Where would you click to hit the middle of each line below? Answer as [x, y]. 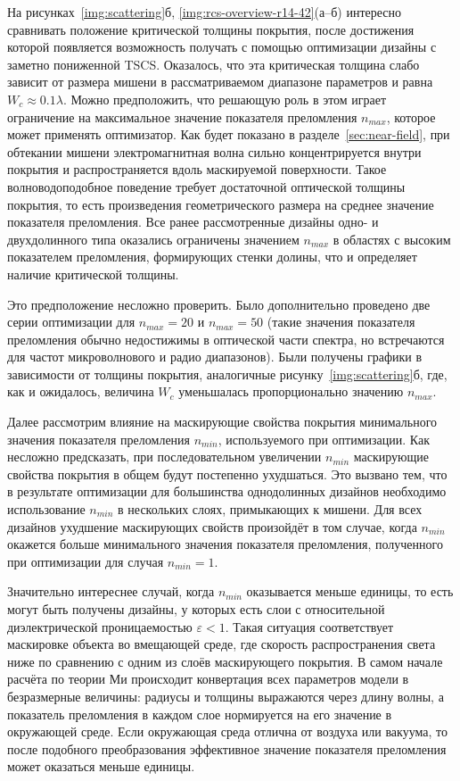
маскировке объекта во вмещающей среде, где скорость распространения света [222, 644]
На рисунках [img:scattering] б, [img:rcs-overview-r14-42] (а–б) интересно [205, 12]
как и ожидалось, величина [81, 391]
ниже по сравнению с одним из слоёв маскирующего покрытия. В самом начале [225, 661]
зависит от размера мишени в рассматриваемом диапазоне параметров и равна [220, 82]
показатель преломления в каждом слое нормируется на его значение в [200, 714]
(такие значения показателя [341, 322]
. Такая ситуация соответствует [309, 626]
